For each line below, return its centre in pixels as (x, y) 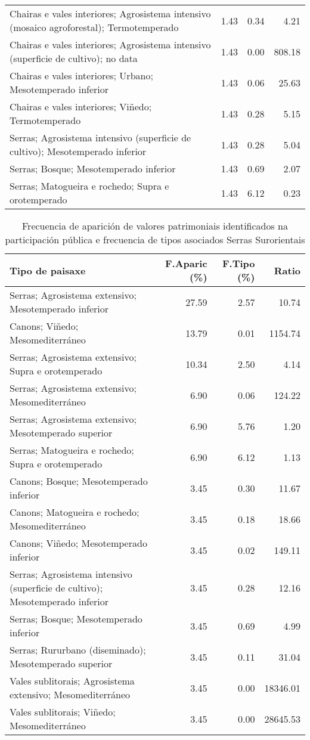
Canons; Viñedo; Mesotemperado (78, 543)
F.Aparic (186, 263)
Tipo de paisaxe (48, 270)
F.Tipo (238, 263)
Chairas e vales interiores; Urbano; (81, 75)
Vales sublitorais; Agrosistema (72, 681)
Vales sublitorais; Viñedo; (63, 712)
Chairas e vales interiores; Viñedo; (81, 106)
